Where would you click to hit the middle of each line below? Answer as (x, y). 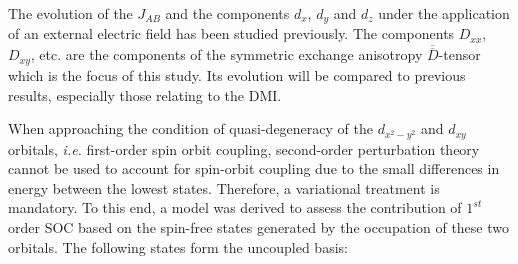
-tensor (459, 54)
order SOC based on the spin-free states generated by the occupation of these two (259, 226)
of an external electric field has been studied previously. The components (231, 33)
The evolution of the (70, 13)
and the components (227, 13)
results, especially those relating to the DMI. (145, 94)
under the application (444, 13)
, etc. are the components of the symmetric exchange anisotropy (226, 54)
